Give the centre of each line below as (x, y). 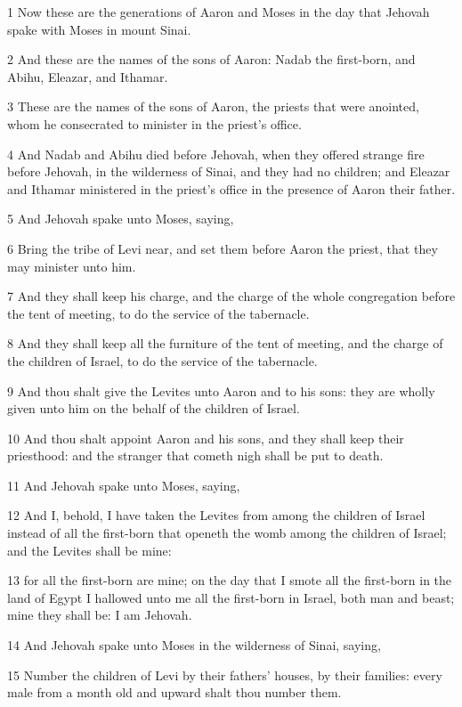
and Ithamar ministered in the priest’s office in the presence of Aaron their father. (231, 188)
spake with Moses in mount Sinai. (99, 29)
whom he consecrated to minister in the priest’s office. (154, 123)
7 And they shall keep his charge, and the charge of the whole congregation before (231, 296)
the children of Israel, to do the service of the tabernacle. (162, 360)
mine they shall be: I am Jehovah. (100, 615)
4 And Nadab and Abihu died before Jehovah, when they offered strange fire (216, 154)
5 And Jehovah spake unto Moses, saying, (121, 219)
